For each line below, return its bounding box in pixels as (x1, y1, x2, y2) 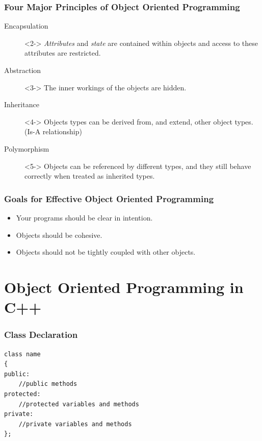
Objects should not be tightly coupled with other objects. (16, 247, 196, 257)
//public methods (18, 380, 77, 388)
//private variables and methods (18, 420, 132, 428)
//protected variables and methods (18, 400, 139, 408)
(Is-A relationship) (24, 126, 82, 137)
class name (4, 350, 41, 358)
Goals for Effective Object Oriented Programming (4, 192, 214, 205)
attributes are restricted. (24, 47, 101, 58)
